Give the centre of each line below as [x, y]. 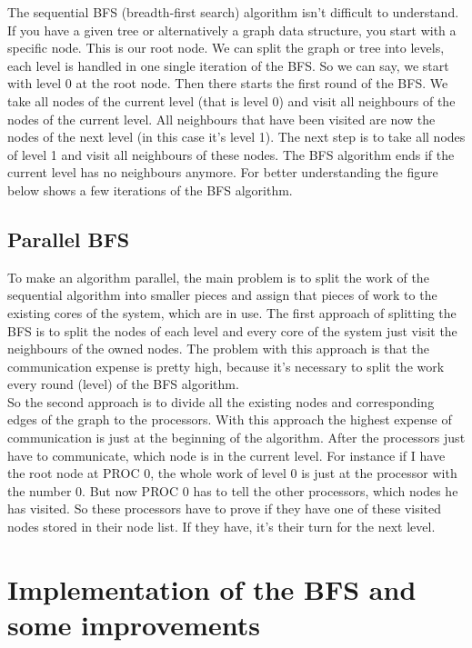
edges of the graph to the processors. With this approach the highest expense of [230, 419]
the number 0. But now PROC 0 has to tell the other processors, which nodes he [233, 490]
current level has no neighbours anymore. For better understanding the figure [223, 172]
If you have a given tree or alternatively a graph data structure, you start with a [232, 30]
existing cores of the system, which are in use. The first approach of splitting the [232, 312]
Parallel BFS [69, 239]
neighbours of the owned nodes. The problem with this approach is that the [219, 349]
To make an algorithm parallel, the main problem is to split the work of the [218, 277]
